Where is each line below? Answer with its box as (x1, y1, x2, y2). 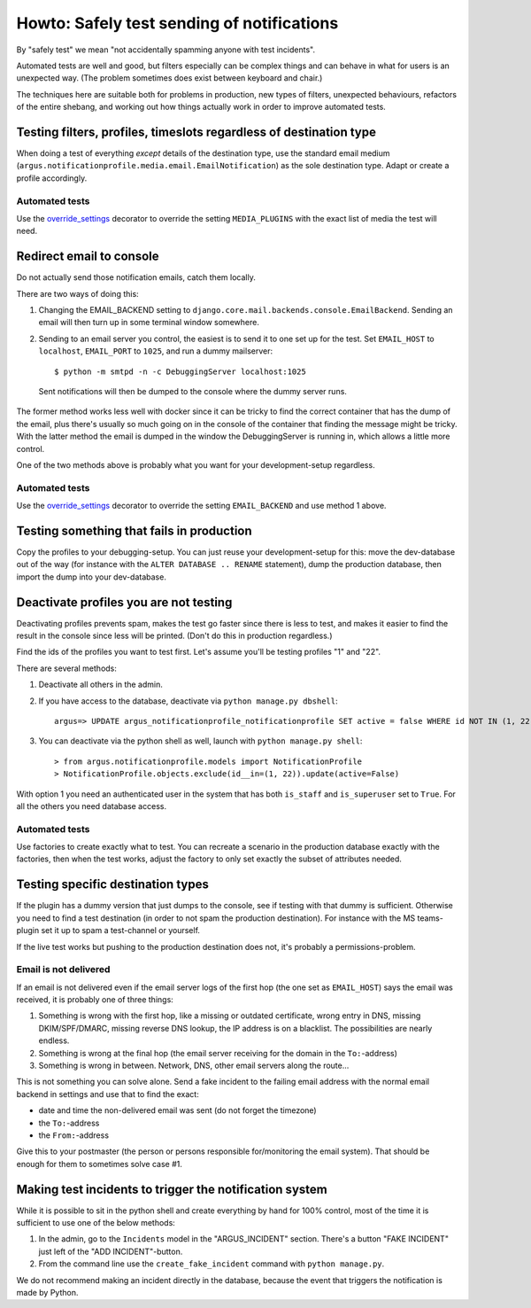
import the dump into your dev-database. (16, 572, 167, 582)
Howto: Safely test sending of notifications (16, 13, 339, 33)
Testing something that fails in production (16, 523, 252, 538)
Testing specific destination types (16, 877, 210, 892)
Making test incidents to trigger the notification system (16, 1181, 327, 1196)
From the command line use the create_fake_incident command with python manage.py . (38, 1258, 385, 1269)
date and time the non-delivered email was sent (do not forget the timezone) (38, 1105, 318, 1116)
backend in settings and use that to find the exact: (16, 1088, 199, 1099)
